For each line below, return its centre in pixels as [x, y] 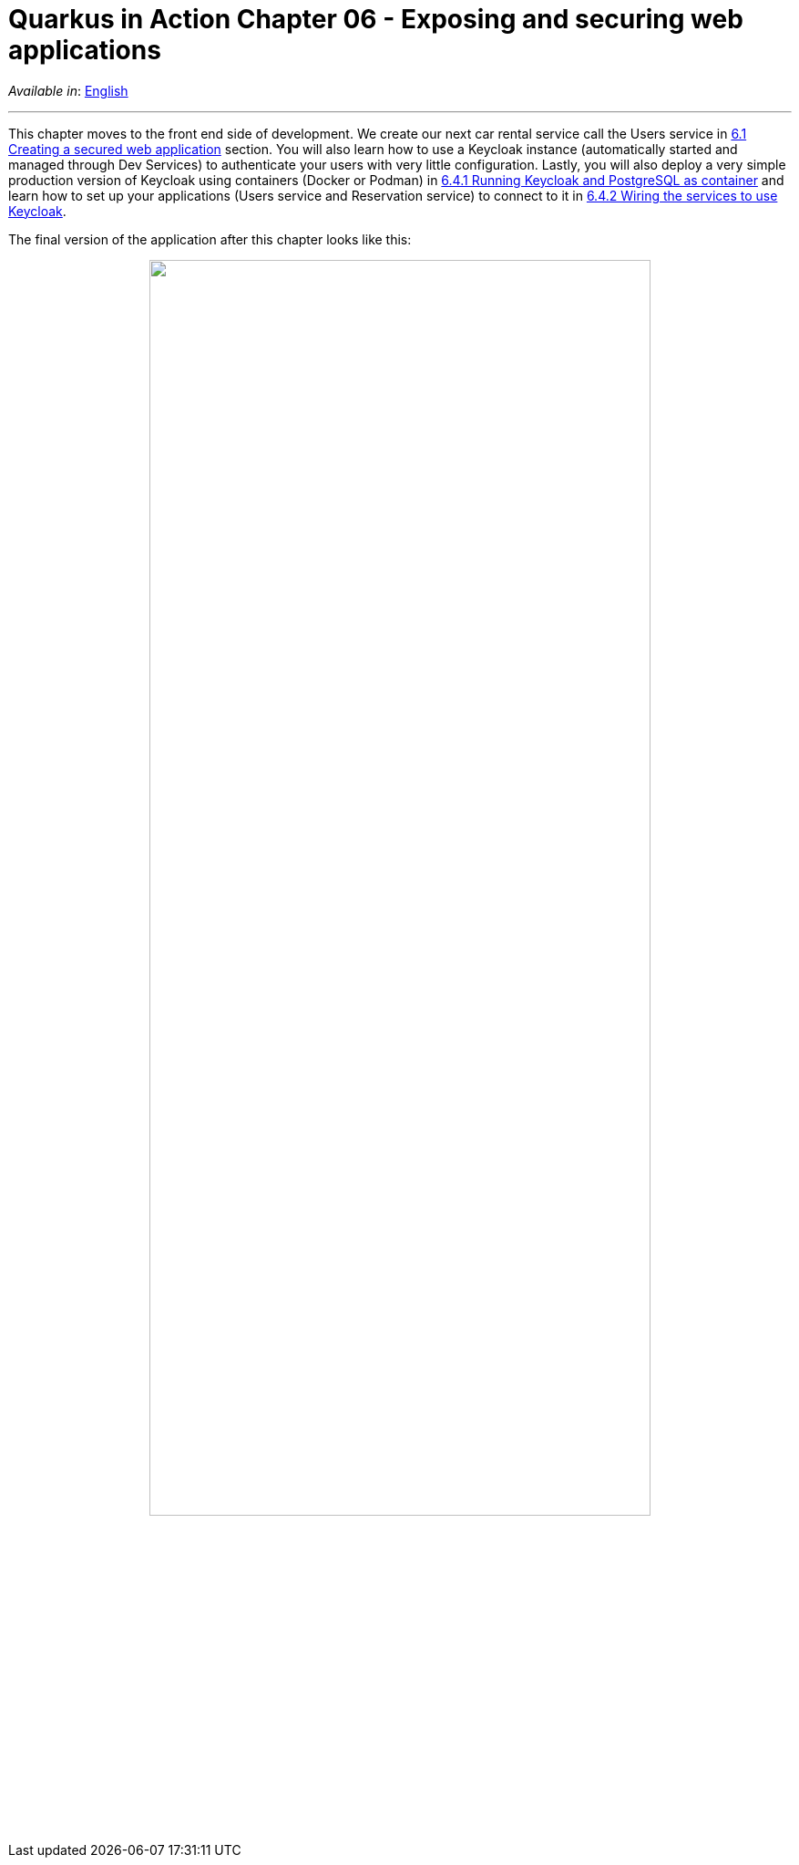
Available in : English [68, 90]
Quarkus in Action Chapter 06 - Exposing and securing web [376, 19]
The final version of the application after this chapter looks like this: [210, 239]
